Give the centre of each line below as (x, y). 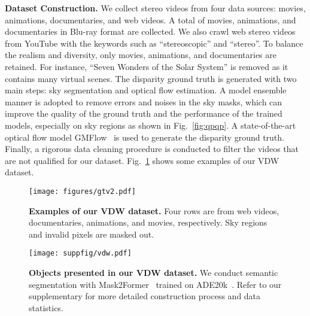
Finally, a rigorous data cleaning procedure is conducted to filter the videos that (152, 149)
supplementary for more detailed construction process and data (145, 296)
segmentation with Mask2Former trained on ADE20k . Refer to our (155, 284)
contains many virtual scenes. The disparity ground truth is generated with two (151, 78)
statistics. (46, 307)
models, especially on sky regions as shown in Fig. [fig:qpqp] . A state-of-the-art (151, 125)
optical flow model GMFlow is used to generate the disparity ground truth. (145, 137)
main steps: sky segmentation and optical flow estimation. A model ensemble (146, 90)
